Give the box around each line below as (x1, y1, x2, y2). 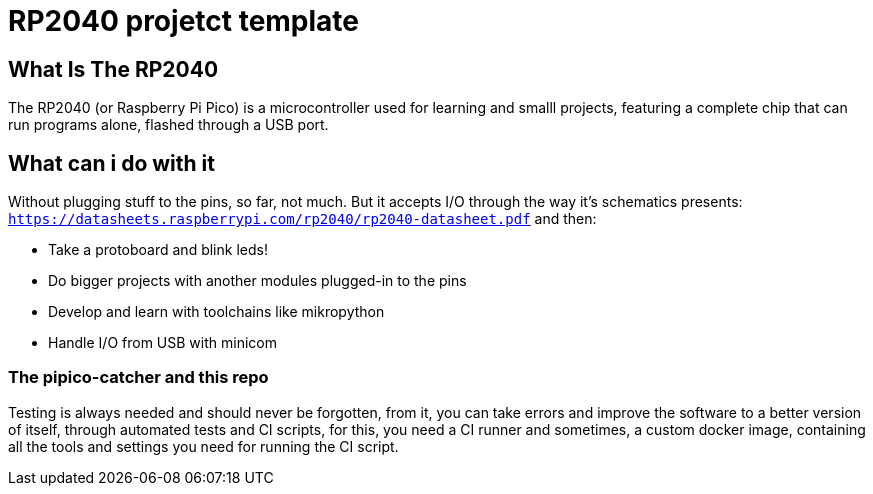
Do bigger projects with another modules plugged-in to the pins (48, 272, 467, 290)
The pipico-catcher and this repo (8, 367, 269, 388)
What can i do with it (8, 150, 215, 176)
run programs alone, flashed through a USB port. (8, 116, 329, 134)
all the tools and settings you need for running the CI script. (8, 437, 399, 455)
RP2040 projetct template (8, 4, 360, 38)
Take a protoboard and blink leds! (48, 241, 268, 259)
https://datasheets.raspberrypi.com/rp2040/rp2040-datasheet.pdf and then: (8, 210, 597, 228)
